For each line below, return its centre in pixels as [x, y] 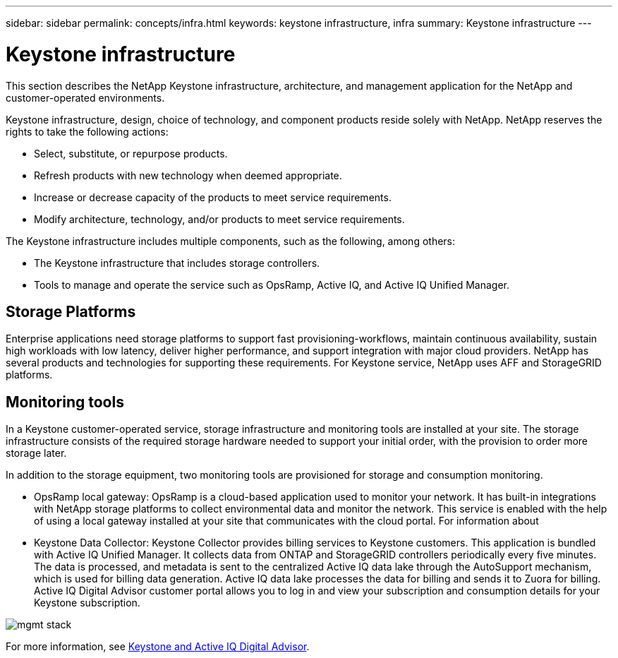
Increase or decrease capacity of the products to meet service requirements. [213, 197]
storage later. [36, 453]
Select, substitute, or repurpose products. [131, 153]
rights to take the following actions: [87, 131]
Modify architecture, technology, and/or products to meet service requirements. [219, 219]
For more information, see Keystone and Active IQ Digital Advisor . [158, 647]
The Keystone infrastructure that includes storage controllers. [177, 263]
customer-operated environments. [85, 97]
